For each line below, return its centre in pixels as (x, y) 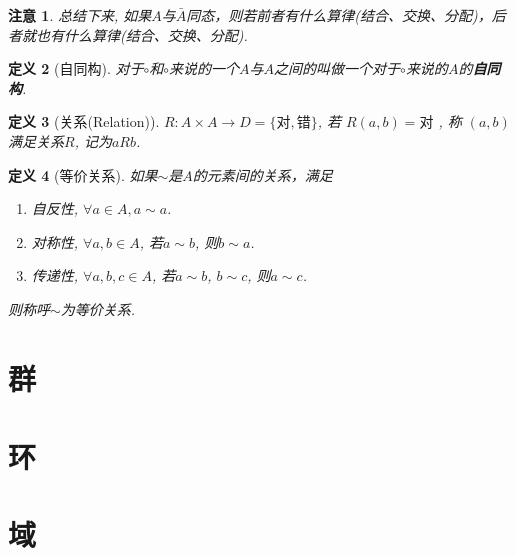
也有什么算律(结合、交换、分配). (141, 34)
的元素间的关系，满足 (262, 174)
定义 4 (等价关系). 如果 (83, 174)
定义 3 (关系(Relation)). (84, 121)
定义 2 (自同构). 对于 (76, 68)
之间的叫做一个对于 (337, 68)
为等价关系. (98, 308)
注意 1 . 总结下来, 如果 (80, 15)
